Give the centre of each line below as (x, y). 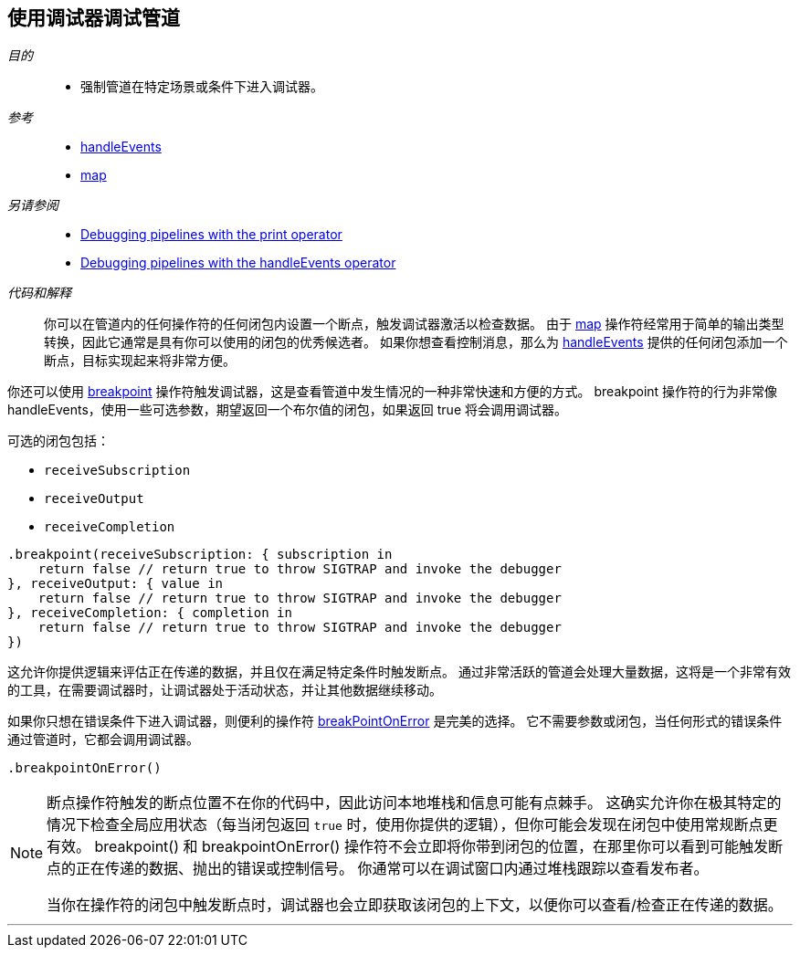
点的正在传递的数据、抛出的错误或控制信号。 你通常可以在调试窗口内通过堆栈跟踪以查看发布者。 (378, 869)
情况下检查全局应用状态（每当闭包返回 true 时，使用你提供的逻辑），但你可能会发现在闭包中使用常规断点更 (412, 825)
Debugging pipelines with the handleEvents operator (238, 263)
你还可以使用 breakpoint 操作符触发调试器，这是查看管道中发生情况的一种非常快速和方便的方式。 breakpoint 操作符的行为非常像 (393, 392)
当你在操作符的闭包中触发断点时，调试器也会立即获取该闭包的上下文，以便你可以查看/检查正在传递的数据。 (415, 905)
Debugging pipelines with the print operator (211, 235)
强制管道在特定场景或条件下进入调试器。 (202, 87)
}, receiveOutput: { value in (116, 584)
